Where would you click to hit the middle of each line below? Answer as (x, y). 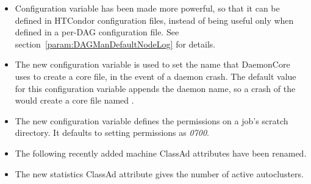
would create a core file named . (74, 100)
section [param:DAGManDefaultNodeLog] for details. (115, 44)
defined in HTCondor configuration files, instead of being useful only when (154, 20)
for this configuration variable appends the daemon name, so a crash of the (155, 88)
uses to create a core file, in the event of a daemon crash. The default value (155, 76)
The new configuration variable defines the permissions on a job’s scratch (152, 120)
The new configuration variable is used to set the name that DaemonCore (152, 64)
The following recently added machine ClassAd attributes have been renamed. (161, 153)
